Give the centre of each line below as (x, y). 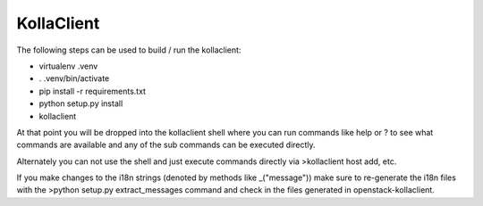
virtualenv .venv (68, 66)
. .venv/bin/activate (74, 78)
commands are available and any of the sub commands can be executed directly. (166, 145)
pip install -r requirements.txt (93, 91)
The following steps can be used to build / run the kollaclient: (129, 50)
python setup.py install (81, 103)
